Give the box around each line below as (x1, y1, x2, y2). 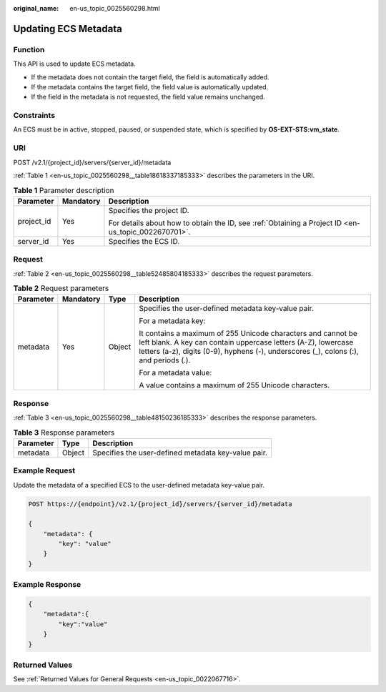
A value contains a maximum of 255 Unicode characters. (139, 380, 330, 390)
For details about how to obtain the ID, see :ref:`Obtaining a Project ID (108, 218, 342, 228)
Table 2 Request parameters (13, 283, 109, 293)
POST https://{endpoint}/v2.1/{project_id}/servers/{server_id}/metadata (28, 500, 292, 508)
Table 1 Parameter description (13, 185, 114, 195)
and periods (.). (139, 355, 191, 365)
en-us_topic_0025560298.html (69, 4, 160, 12)
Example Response (13, 580, 81, 590)
